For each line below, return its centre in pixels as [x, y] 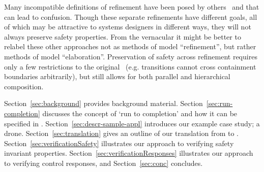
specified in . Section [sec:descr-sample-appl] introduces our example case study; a [132, 123]
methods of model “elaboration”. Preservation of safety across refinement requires [131, 56]
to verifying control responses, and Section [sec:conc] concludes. [104, 163]
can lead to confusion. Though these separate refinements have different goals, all [131, 16]
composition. [24, 86]
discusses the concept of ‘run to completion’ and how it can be [140, 113]
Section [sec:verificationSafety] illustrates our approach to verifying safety [119, 143]
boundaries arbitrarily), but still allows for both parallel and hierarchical [117, 76]
